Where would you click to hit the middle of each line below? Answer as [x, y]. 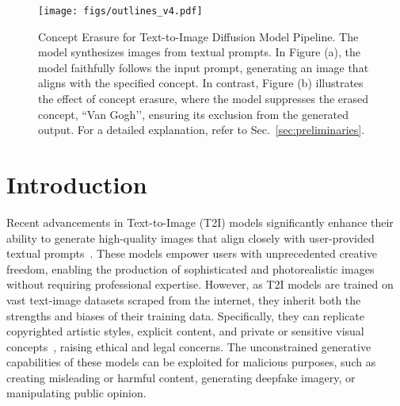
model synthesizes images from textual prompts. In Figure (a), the [200, 52]
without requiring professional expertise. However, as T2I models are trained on [200, 284]
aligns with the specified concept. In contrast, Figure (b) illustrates [201, 83]
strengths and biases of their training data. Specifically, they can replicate [186, 315]
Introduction [77, 184]
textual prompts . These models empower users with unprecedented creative [192, 253]
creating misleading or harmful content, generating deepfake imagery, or [181, 377]
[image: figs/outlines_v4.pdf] [120, 11]
